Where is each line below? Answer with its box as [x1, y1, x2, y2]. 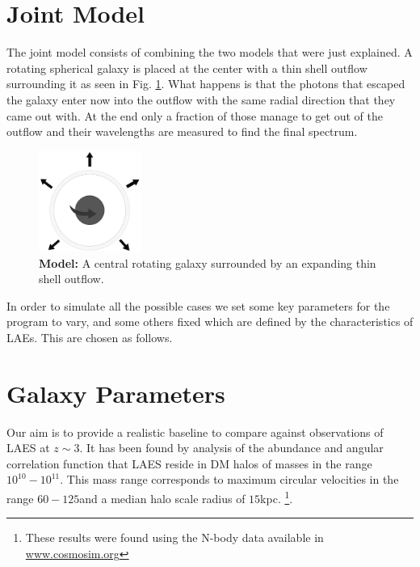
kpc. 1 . [260, 488, 293, 506]
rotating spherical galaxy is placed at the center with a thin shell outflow [6, 59, 367, 76]
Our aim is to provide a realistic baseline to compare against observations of [6, 423, 384, 440]
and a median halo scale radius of [79, 489, 246, 506]
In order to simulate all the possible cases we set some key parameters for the [6, 297, 390, 314]
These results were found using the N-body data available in [25, 529, 324, 546]
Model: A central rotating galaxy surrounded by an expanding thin [39, 254, 376, 271]
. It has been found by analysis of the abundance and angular [79, 439, 384, 456]
